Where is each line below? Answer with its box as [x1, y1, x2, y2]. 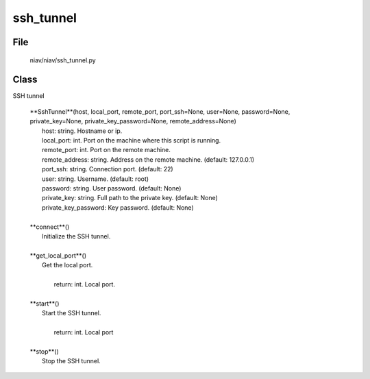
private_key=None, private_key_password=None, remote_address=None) [29, 117, 236, 125]
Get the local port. [42, 261, 93, 269]
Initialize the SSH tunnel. [42, 232, 111, 240]
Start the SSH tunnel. [42, 309, 101, 317]
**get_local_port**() [29, 251, 87, 260]
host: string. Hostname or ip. [42, 127, 123, 135]
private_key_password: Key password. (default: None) [42, 203, 195, 212]
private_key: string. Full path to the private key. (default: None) [42, 194, 219, 202]
